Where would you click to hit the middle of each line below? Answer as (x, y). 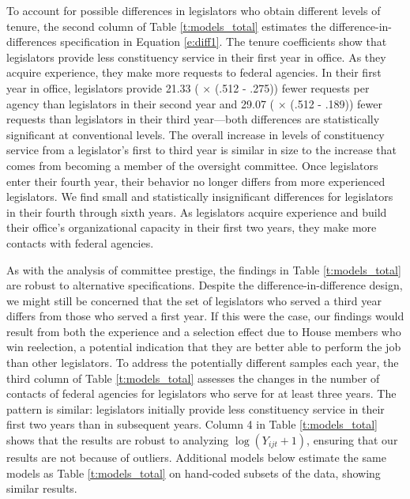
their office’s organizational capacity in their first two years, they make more (192, 227)
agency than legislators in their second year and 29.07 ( (141, 103)
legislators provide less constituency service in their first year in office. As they (196, 57)
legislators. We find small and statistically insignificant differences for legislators (200, 197)
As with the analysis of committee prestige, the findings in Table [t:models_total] (204, 269)
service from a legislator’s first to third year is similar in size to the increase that (201, 150)
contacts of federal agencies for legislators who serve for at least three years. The (201, 393)
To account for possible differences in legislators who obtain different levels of (194, 10)
